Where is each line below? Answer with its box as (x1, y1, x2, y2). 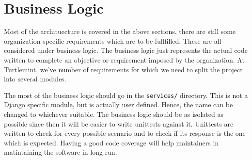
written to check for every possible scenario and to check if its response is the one (4, 128, 246, 138)
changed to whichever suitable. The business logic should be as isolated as (4, 109, 223, 119)
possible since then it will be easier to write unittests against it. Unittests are (4, 118, 234, 128)
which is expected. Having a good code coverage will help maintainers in (4, 137, 219, 147)
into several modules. (4, 74, 66, 84)
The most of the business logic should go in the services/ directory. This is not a (4, 90, 248, 100)
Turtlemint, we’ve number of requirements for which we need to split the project (4, 64, 243, 74)
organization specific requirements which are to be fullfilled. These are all (4, 35, 221, 46)
